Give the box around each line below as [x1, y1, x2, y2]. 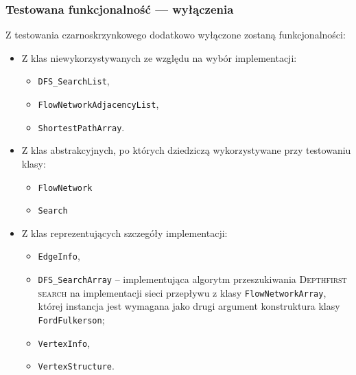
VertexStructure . [38, 359, 115, 373]
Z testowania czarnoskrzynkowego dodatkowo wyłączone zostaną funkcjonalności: [5, 27, 346, 42]
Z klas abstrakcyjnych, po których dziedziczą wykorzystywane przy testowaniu [21, 143, 351, 157]
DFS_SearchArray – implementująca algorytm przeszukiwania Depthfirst [38, 272, 347, 286]
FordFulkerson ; [38, 312, 105, 327]
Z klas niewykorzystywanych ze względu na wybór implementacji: [21, 50, 297, 65]
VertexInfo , [38, 335, 91, 350]
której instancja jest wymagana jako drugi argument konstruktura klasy [38, 299, 340, 313]
